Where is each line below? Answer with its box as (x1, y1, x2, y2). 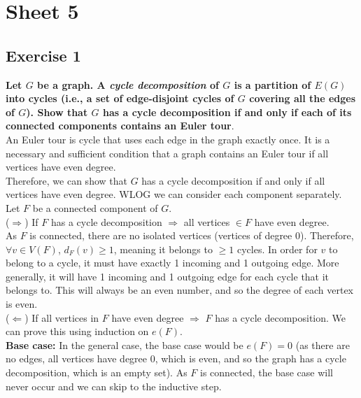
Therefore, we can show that (6, 173, 127, 187)
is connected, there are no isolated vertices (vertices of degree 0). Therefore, (29, 228, 354, 243)
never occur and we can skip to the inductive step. (6, 378, 222, 393)
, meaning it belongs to (113, 241, 213, 256)
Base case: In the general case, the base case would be (6, 337, 243, 352)
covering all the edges (249, 91, 356, 106)
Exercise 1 (6, 44, 81, 66)
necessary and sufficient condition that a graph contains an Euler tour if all (6, 145, 329, 160)
